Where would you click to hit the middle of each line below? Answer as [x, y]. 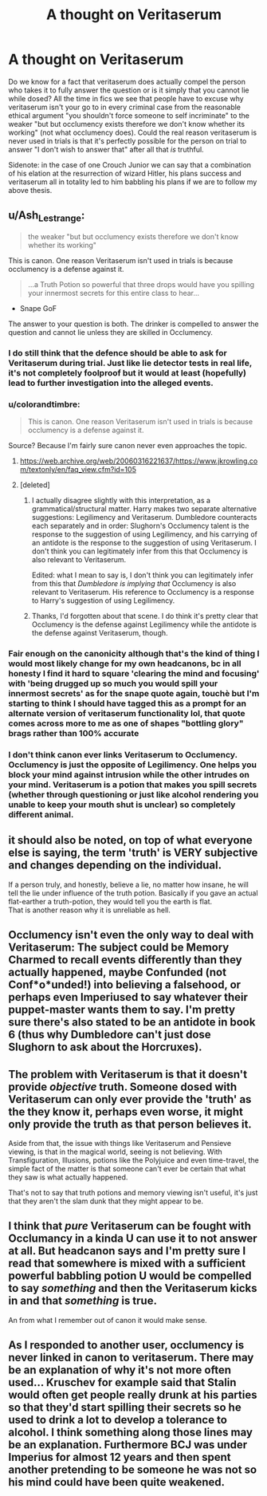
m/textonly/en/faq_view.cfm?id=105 [78, 470]
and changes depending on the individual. [115, 866]
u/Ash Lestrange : [47, 217]
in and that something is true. [83, 1301]
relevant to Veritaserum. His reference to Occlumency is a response [143, 592]
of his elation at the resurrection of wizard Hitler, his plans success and [125, 173]
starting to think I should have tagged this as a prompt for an [128, 703]
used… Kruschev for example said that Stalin [122, 1382]
